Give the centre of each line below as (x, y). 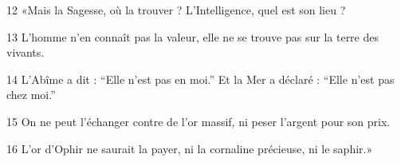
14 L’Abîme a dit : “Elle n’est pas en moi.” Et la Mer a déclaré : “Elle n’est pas (200, 79)
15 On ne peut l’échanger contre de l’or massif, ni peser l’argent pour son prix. (199, 121)
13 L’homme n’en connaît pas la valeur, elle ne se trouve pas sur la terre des (193, 36)
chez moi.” (31, 95)
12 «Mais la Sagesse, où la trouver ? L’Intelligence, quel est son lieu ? (176, 10)
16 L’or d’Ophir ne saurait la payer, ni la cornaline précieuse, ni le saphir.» (190, 148)
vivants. (26, 52)
